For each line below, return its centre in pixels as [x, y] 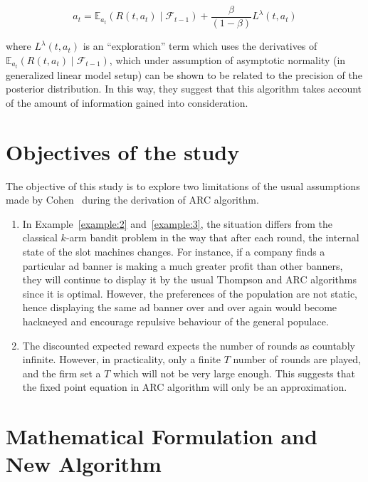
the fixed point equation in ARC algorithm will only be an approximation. [185, 387]
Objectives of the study [123, 151]
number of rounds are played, [297, 359]
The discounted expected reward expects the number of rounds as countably [189, 345]
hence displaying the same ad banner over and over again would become [180, 307]
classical [40, 237]
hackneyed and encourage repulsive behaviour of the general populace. [175, 321]
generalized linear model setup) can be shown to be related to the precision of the [184, 74]
